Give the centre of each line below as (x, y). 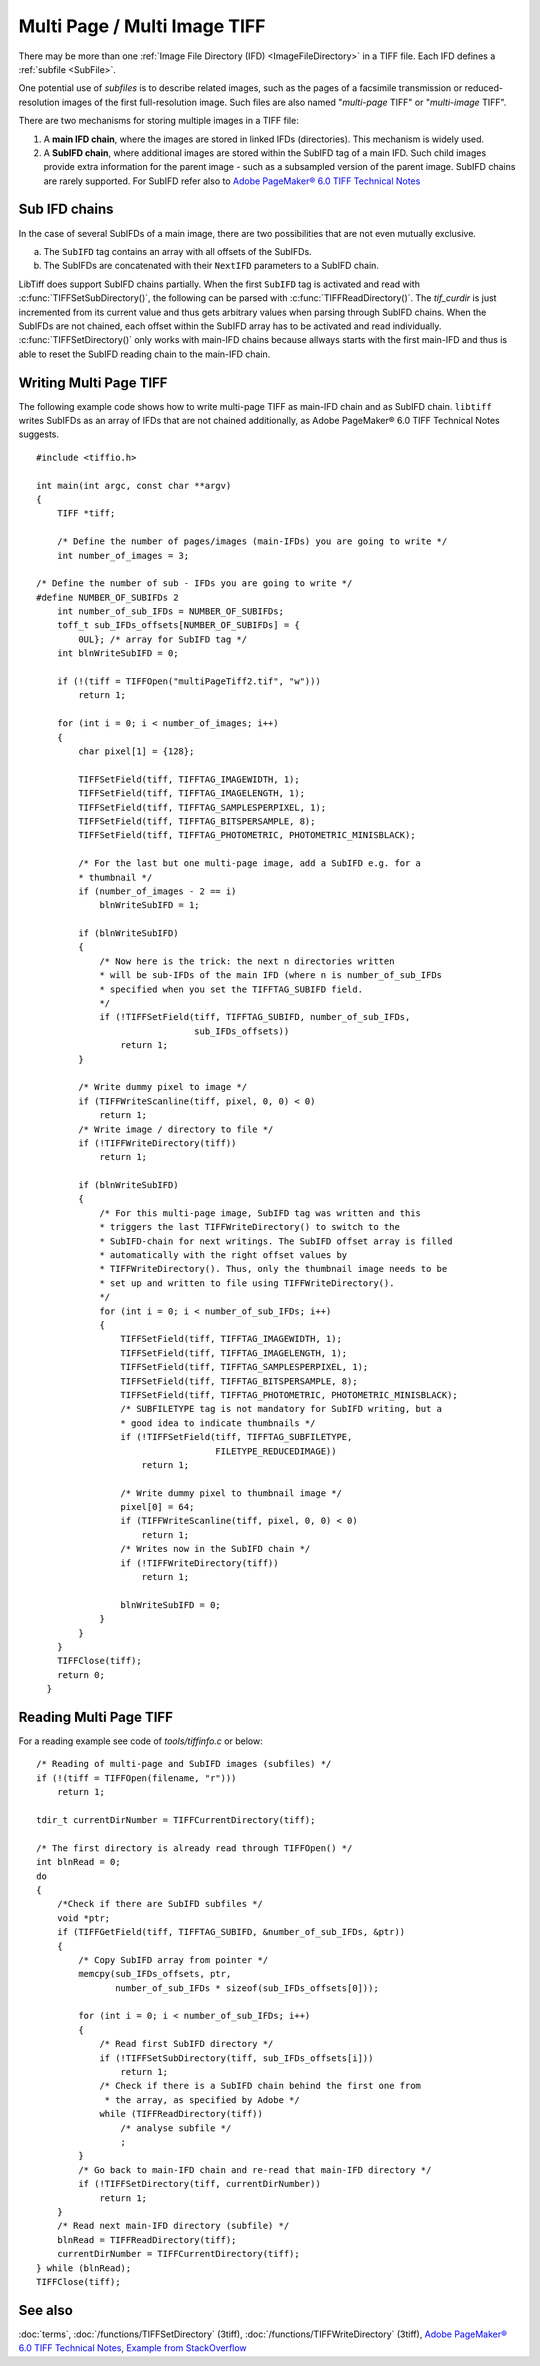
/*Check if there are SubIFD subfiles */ (160, 1904)
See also (46, 2310)
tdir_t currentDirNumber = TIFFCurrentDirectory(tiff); (176, 1820)
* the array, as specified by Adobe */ (202, 2099)
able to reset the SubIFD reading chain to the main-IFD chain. (144, 354)
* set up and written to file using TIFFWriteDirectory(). (247, 1283)
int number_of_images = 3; (123, 555)
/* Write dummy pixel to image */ (163, 1087)
